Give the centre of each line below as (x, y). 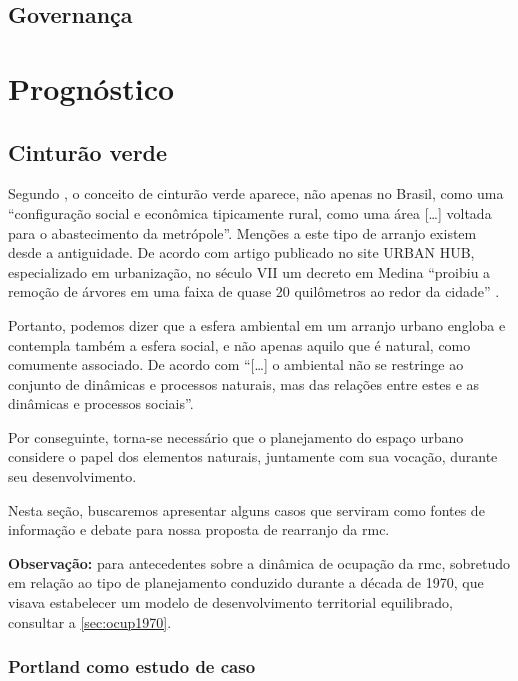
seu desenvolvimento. (72, 476)
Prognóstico (91, 87)
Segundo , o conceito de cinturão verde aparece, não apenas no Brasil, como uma (256, 193)
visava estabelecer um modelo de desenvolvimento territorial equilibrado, (230, 602)
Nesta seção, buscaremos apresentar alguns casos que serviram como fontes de (246, 509)
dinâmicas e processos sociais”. (101, 403)
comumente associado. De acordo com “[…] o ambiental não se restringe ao (236, 364)
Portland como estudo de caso (132, 666)
